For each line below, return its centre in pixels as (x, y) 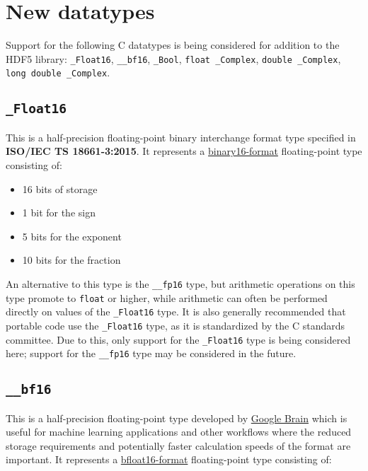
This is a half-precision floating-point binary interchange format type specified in (181, 137)
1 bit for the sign (59, 213)
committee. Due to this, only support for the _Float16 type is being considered (178, 339)
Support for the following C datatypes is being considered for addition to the (173, 45)
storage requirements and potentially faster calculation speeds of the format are (178, 445)
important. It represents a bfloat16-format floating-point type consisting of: (169, 459)
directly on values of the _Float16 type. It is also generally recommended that (176, 312)
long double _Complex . (58, 72)
